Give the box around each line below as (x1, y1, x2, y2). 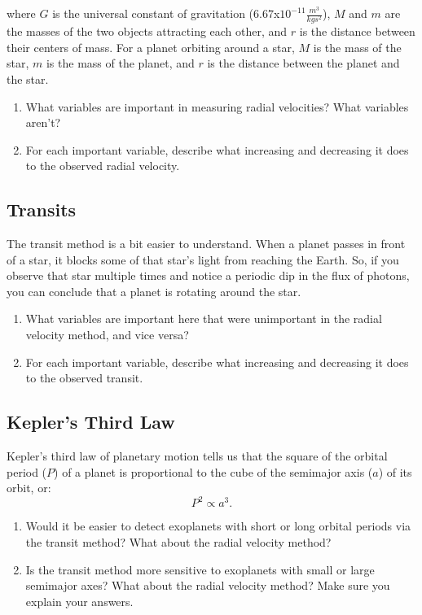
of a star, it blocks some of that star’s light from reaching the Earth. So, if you (7, 251, 399, 268)
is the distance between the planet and (207, 55, 400, 72)
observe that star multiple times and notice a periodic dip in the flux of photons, (7, 267, 410, 284)
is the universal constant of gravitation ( (52, 5, 254, 21)
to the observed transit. (25, 369, 143, 386)
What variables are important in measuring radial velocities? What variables (25, 98, 409, 115)
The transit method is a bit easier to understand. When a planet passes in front (7, 235, 406, 252)
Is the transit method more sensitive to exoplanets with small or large (25, 560, 375, 578)
